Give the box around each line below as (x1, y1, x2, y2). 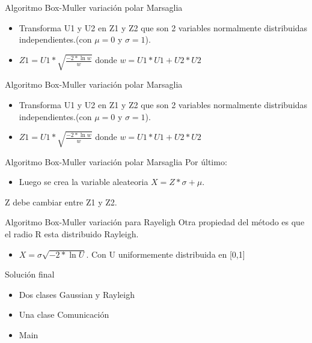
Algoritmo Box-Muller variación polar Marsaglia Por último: (5, 155, 227, 168)
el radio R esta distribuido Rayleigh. (5, 228, 139, 240)
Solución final (5, 268, 55, 281)
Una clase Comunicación (19, 308, 109, 321)
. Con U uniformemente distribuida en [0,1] (86, 247, 245, 260)
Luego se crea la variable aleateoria (19, 175, 148, 188)
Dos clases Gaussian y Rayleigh (19, 288, 135, 300)
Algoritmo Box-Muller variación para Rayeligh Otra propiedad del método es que (5, 216, 305, 228)
